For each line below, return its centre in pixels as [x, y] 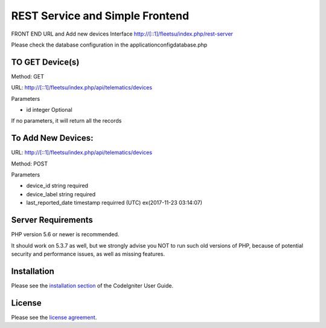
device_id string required [57, 186]
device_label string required [61, 194]
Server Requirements [52, 220]
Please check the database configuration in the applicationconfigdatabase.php [109, 45]
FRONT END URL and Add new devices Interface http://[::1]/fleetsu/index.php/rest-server [122, 34]
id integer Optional [49, 110]
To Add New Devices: [52, 138]
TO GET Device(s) [45, 62]
